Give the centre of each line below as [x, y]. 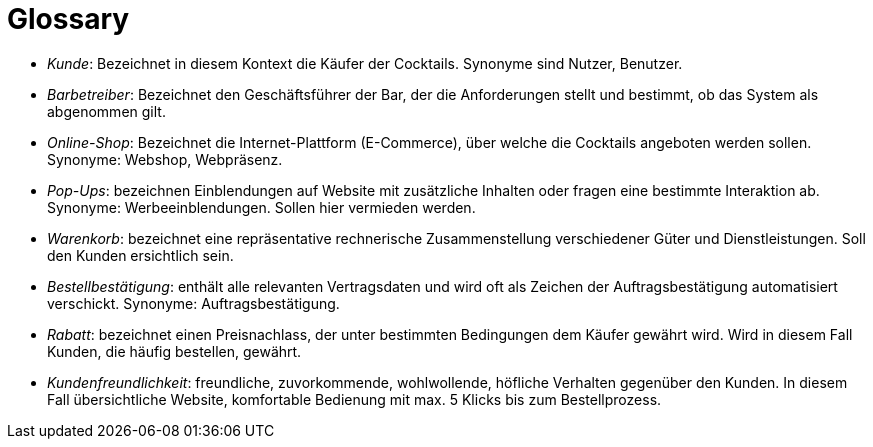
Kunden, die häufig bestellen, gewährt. [174, 351]
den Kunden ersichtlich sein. [140, 255]
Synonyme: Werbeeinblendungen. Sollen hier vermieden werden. [261, 207]
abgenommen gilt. [106, 111]
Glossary [68, 19]
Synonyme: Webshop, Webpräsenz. [165, 159]
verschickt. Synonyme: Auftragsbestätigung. [193, 303]
